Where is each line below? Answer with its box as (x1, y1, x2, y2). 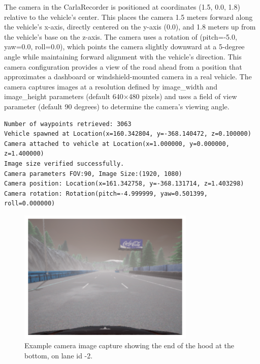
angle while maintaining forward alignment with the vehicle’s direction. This (4, 51, 242, 62)
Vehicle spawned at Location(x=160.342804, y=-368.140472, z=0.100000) (4, 130, 251, 138)
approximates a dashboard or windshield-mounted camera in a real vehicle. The (4, 71, 252, 82)
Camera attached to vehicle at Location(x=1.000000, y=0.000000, (4, 140, 230, 147)
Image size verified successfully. (4, 160, 124, 167)
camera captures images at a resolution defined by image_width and (4, 81, 217, 92)
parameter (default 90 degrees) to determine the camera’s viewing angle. (4, 101, 230, 111)
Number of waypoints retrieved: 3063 (4, 120, 132, 128)
